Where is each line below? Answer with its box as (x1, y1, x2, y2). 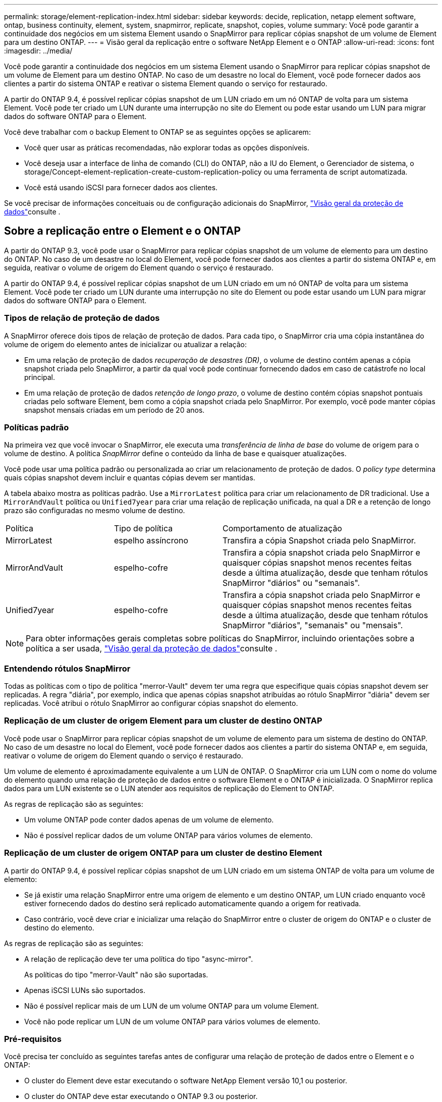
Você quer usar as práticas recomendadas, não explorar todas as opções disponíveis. (24, 143, 309, 152)
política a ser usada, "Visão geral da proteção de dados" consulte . (26, 643, 278, 654)
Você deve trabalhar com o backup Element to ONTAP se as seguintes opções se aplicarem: (4, 128, 311, 136)
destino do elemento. (24, 923, 94, 932)
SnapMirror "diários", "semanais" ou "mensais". (223, 620, 403, 631)
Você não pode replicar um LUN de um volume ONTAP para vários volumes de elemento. (24, 1017, 320, 1026)
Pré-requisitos (4, 1033, 62, 1044)
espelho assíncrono (114, 535, 189, 546)
